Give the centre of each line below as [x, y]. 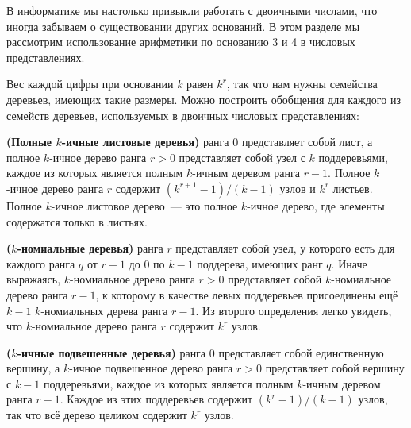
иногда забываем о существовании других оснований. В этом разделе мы [183, 26]
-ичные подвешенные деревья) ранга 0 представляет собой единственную [200, 352]
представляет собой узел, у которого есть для [285, 248]
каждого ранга [41, 263]
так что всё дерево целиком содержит [97, 415]
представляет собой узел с [242, 157]
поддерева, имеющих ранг [260, 263]
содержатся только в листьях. [77, 221]
